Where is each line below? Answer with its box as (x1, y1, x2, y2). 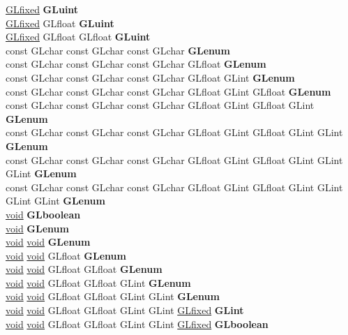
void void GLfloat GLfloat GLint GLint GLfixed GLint (6, 303, 244, 318)
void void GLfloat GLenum (6, 248, 126, 262)
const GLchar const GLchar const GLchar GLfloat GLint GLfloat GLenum (6, 84, 331, 98)
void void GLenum (6, 234, 91, 249)
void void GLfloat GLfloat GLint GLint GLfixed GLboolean (6, 316, 268, 331)
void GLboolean (6, 207, 81, 221)
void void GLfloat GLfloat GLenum (6, 262, 162, 276)
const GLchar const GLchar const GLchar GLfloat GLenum (6, 57, 266, 71)
